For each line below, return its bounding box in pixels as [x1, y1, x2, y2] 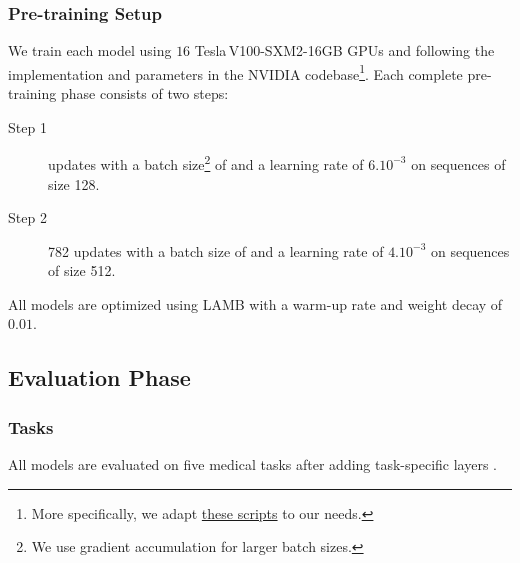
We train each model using [8, 40, 172, 61]
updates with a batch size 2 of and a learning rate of [48, 151, 364, 174]
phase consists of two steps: [60, 83, 229, 104]
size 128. [48, 173, 100, 194]
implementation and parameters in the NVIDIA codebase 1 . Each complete [8, 60, 463, 84]
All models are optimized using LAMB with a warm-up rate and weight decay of [8, 293, 503, 314]
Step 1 [8, 116, 47, 137]
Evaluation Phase [8, 362, 191, 393]
